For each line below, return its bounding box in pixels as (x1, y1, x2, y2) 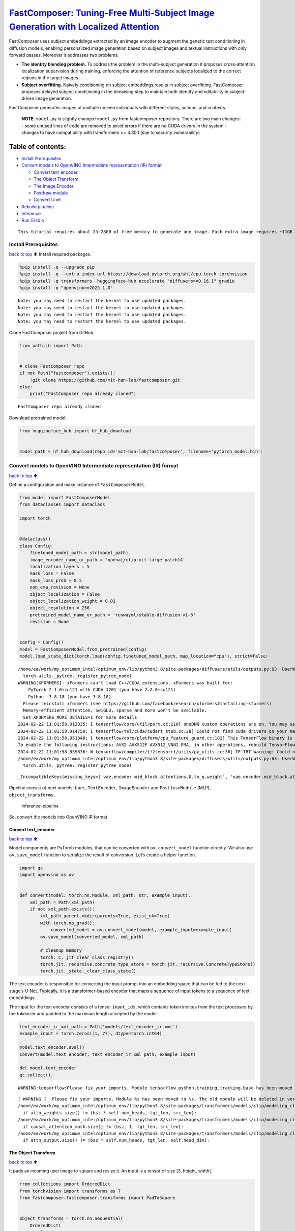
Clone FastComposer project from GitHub (9, 329, 93, 335)
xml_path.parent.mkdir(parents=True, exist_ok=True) (40, 913, 170, 919)
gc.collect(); (19, 1072, 54, 1078)
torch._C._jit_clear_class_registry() (40, 954, 134, 960)
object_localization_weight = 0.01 (29, 598, 116, 604)
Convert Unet (33, 197, 61, 203)
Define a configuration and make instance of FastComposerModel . (9, 482, 146, 487)
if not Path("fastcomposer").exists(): (19, 370, 116, 376)
